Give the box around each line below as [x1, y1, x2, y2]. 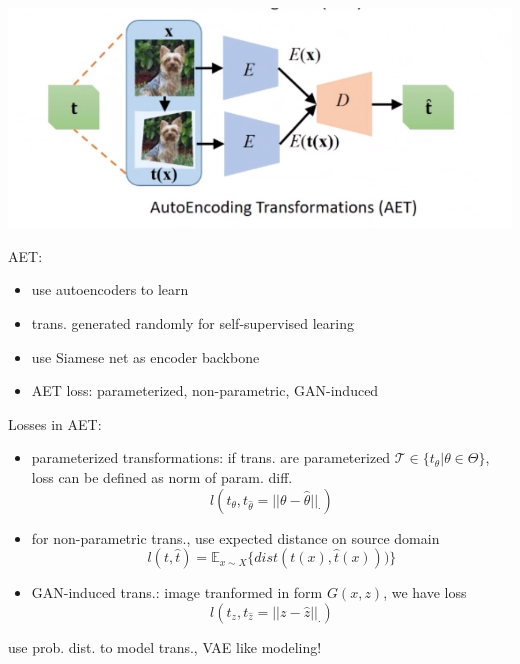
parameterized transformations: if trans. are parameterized [31, 447, 391, 468]
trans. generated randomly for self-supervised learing [31, 312, 354, 333]
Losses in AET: [8, 413, 102, 434]
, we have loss [383, 582, 467, 603]
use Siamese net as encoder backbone [31, 346, 260, 367]
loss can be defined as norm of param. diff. [31, 466, 293, 487]
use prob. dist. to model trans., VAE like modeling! [8, 636, 322, 657]
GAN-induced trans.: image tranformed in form [31, 582, 323, 603]
